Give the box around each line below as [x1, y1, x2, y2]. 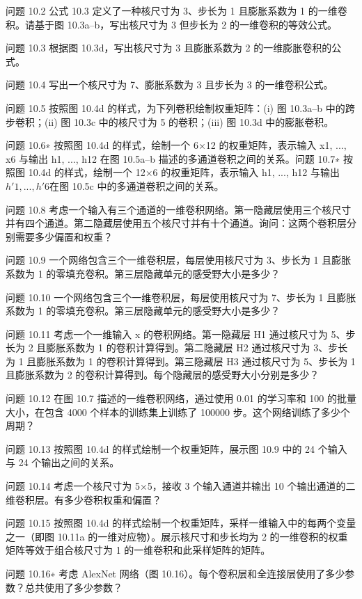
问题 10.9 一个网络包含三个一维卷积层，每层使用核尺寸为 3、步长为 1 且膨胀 [6, 253, 352, 267]
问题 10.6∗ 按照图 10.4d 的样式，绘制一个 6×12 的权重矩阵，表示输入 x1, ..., [6, 138, 347, 152]
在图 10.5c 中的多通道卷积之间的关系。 [49, 178, 224, 193]
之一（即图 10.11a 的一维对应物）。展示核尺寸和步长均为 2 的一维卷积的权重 [6, 529, 348, 543]
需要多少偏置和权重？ [15, 229, 113, 243]
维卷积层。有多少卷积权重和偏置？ [6, 492, 162, 506]
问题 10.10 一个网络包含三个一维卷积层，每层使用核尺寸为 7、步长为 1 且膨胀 [6, 289, 356, 304]
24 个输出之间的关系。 [18, 455, 120, 470]
